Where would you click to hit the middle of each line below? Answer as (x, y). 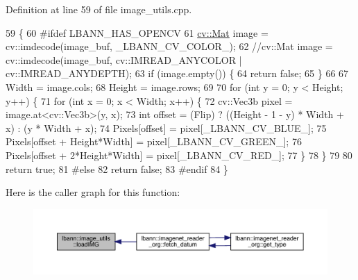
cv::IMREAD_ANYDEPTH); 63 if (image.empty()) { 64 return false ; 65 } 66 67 (177, 73)
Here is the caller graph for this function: (93, 192)
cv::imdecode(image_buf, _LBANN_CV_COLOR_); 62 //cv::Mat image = (169, 46)
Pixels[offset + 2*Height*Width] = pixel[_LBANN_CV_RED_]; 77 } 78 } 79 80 (179, 155)
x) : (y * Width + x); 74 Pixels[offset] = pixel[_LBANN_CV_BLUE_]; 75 (166, 127)
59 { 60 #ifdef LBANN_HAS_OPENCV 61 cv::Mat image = (137, 32)
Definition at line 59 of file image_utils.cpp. (99, 9)
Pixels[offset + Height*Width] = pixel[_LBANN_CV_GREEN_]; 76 (154, 141)
